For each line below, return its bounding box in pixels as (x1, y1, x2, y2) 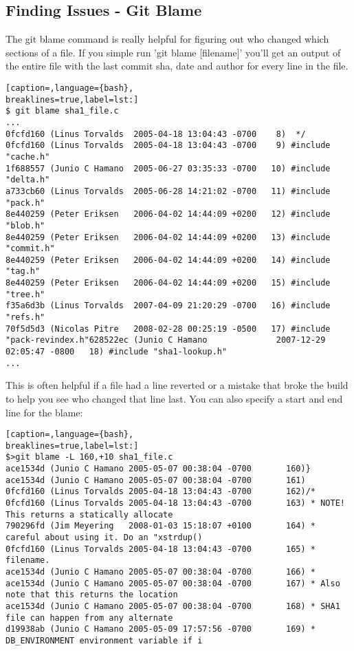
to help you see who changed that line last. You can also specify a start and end (5, 391, 343, 405)
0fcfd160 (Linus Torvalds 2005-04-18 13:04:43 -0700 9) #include (5, 140, 331, 151)
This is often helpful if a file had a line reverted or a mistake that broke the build (5, 378, 349, 392)
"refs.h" (5, 312, 45, 323)
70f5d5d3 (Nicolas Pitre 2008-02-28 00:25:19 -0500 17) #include (5, 323, 331, 334)
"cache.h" (5, 151, 50, 162)
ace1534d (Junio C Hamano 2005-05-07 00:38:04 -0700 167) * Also (5, 578, 340, 588)
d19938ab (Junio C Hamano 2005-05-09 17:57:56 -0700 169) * (5, 624, 316, 634)
